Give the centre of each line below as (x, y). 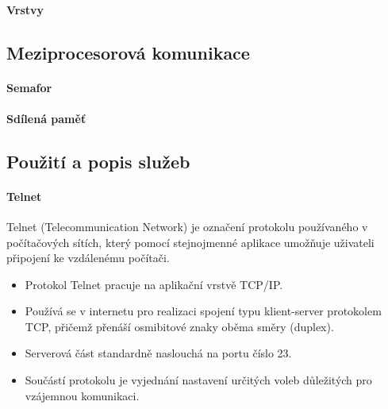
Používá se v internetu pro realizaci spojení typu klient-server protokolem (203, 311)
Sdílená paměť (46, 118)
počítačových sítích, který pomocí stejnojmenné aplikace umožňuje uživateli (190, 242)
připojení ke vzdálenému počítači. (88, 258)
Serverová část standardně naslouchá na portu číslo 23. (158, 353)
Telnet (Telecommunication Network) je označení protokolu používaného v (187, 226)
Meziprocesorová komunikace (128, 52)
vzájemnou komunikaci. (82, 395)
